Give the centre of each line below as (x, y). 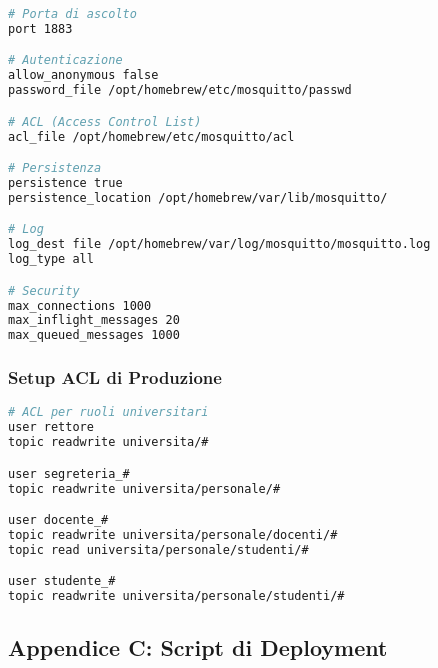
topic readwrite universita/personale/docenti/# (173, 534)
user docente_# (58, 520)
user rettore (51, 427)
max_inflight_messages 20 (94, 320)
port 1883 (40, 28)
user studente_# (62, 581)
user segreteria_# (69, 473)
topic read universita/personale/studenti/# (158, 549)
